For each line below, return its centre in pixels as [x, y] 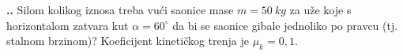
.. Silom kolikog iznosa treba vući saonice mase [120, 9]
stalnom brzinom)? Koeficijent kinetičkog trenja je [128, 41]
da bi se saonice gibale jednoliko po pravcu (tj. [285, 25]
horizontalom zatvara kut [68, 25]
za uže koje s [320, 9]
